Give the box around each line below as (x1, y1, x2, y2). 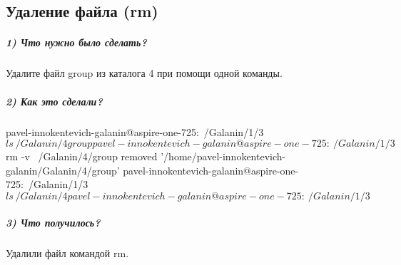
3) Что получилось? (6, 215, 101, 230)
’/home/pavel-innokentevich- (161, 149, 286, 164)
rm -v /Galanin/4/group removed (6, 149, 158, 164)
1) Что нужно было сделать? (6, 35, 147, 50)
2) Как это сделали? (6, 93, 103, 108)
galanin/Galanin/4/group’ (6, 162, 120, 177)
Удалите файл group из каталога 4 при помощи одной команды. (6, 66, 283, 80)
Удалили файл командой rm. (6, 246, 129, 261)
